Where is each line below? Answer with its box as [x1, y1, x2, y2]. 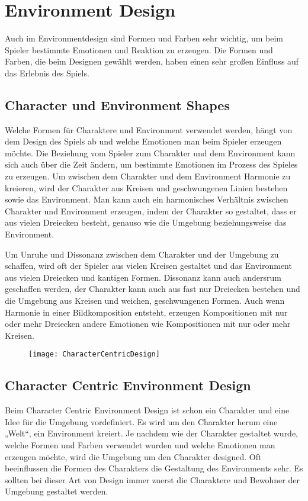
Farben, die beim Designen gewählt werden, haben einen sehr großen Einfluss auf [5, 55, 299, 68]
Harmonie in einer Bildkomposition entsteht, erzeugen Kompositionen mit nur [5, 306, 288, 318]
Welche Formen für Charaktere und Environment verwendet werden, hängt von [5, 123, 293, 136]
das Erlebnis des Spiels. [5, 66, 89, 79]
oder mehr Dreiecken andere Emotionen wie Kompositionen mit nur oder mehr [5, 317, 291, 330]
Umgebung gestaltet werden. [5, 485, 108, 497]
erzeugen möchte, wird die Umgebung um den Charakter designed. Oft [5, 450, 262, 463]
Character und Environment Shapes [5, 95, 230, 114]
